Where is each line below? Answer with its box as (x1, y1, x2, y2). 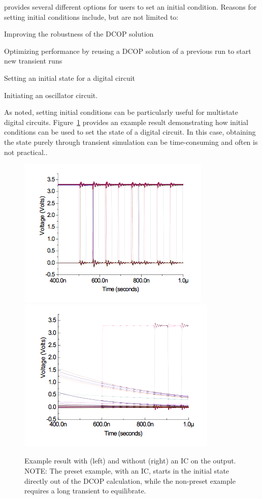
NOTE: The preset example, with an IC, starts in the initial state (24, 465, 230, 476)
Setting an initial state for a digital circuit (4, 72, 136, 83)
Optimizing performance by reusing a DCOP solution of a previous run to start (4, 45, 251, 56)
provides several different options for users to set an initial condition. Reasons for (4, 2, 257, 12)
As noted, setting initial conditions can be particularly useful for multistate (4, 107, 238, 117)
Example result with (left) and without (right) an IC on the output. (24, 455, 236, 466)
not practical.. (4, 146, 48, 157)
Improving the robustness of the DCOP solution (4, 28, 154, 39)
